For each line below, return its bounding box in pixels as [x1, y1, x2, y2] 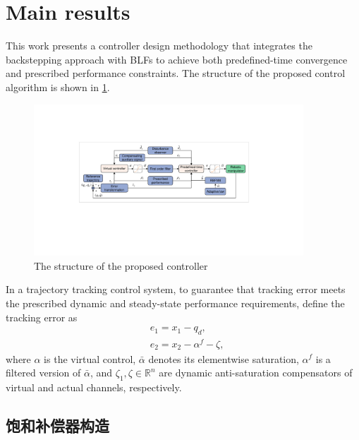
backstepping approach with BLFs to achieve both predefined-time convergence [6, 52, 348, 66]
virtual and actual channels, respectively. [6, 379, 182, 394]
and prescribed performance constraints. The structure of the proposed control [6, 66, 346, 81]
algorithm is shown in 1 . [6, 79, 110, 94]
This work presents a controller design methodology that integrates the [6, 38, 312, 53]
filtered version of [6, 365, 81, 380]
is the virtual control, [44, 351, 136, 366]
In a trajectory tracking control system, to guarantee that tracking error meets [6, 282, 346, 297]
